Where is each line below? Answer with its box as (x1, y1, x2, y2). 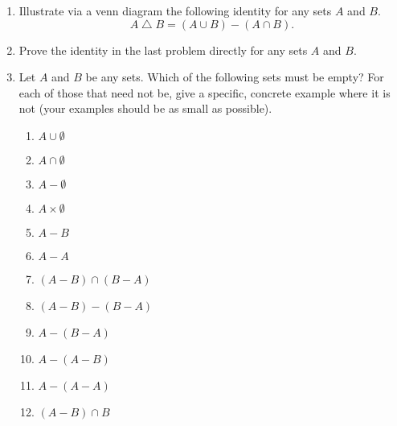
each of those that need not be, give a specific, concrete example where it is (18, 84, 391, 101)
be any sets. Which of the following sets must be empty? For (85, 68, 384, 85)
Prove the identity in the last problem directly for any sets (18, 41, 308, 58)
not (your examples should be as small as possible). (18, 100, 272, 117)
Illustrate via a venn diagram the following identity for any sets (18, 2, 332, 19)
